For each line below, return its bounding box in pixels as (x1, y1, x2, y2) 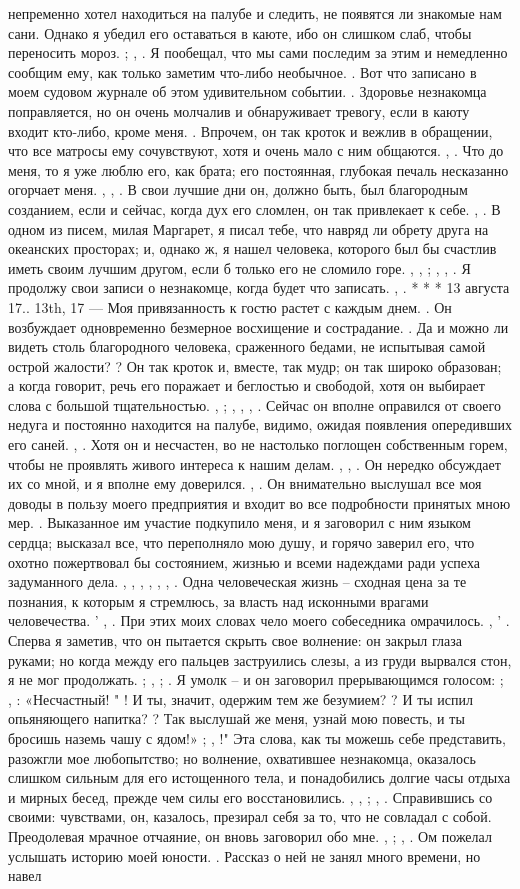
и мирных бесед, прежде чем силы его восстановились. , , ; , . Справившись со (8, 786, 493, 807)
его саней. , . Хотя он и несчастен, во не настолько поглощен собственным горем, (8, 434, 508, 455)
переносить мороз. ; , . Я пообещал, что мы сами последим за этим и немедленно (8, 42, 508, 63)
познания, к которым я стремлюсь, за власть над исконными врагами (8, 590, 429, 611)
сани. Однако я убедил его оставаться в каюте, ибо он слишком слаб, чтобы (8, 22, 472, 43)
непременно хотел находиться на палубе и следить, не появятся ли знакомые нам (8, 3, 502, 23)
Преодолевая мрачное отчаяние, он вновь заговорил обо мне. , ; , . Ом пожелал (8, 825, 492, 846)
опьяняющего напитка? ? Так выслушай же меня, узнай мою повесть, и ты (8, 708, 465, 729)
